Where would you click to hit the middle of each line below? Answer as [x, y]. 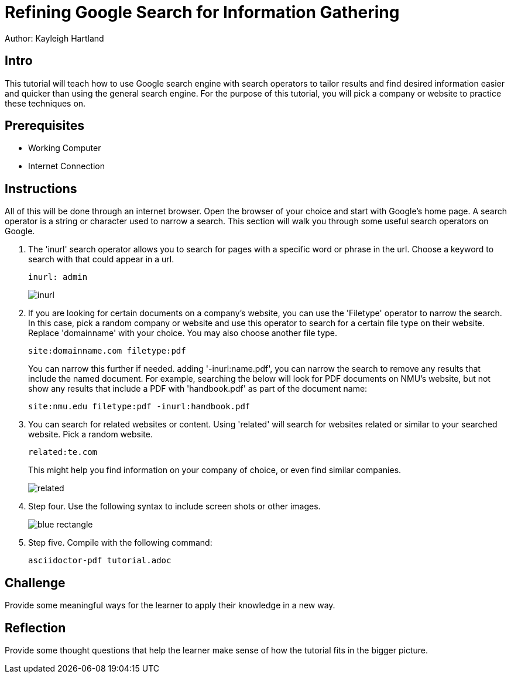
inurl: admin [58, 277]
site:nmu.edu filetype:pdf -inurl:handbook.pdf [139, 407]
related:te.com [63, 452]
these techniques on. [45, 103]
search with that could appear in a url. [101, 259]
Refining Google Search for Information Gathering [202, 12]
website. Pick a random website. [90, 434]
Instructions [41, 189]
